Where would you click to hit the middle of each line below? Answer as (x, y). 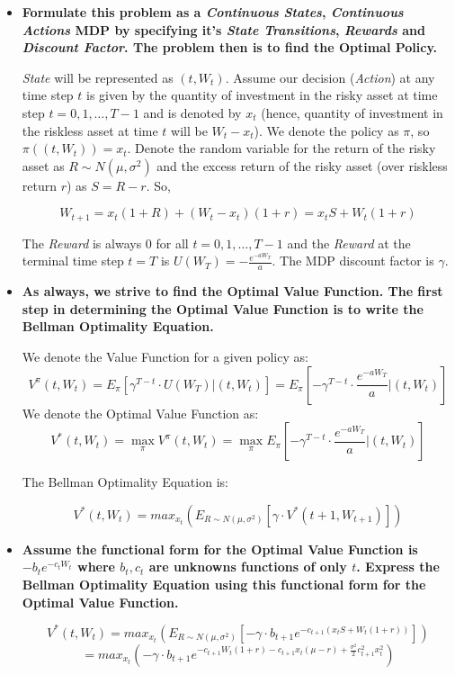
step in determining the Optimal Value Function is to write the (223, 308)
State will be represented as (98, 77)
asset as (43, 165)
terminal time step (73, 261)
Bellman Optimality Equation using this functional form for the (224, 584)
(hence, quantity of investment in (352, 112)
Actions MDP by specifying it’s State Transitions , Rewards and (223, 29)
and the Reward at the (349, 243)
